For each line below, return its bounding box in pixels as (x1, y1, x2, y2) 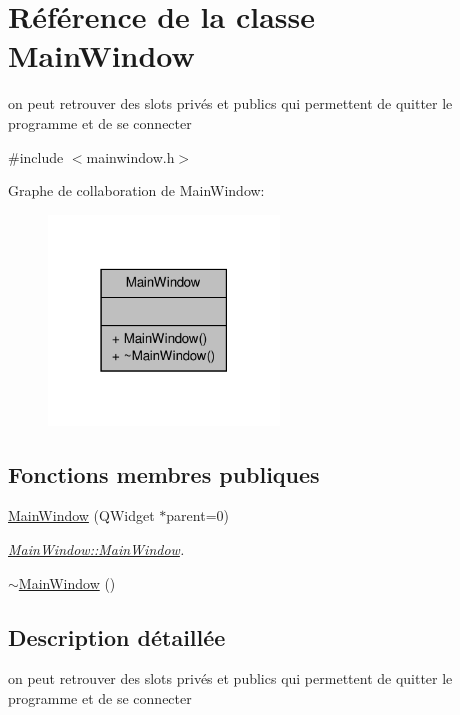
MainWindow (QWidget (8, 505, 155, 526)
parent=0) (166, 505, 229, 526)
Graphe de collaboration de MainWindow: (8, 180, 265, 201)
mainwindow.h (86, 146, 175, 167)
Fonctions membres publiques (8, 458, 320, 489)
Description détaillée (8, 621, 226, 652)
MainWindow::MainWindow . (8, 538, 185, 559)
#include (8, 146, 64, 167)
